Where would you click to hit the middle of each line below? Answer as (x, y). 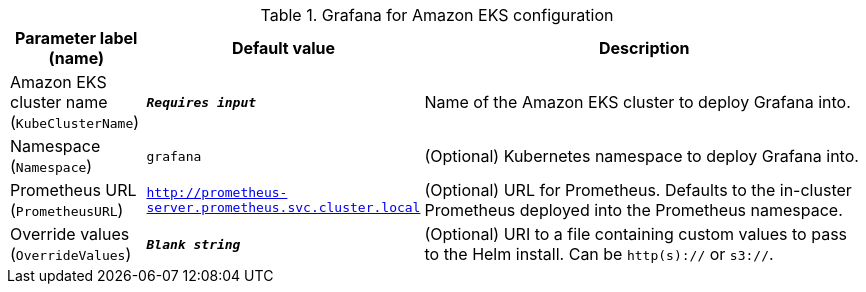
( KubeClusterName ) (75, 122)
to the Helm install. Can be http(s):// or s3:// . (599, 254)
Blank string (193, 244)
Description (644, 48)
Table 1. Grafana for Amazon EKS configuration (437, 15)
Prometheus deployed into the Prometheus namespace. (633, 210)
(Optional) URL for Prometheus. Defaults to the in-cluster (638, 190)
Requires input (201, 102)
